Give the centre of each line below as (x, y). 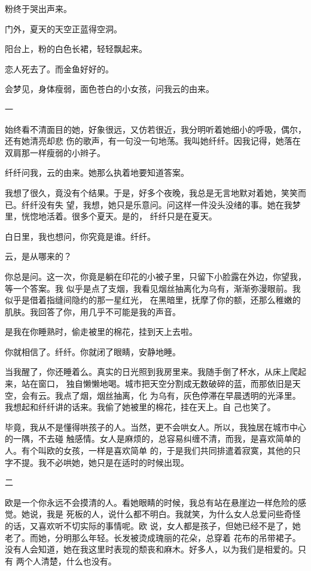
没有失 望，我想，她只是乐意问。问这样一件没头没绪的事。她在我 (165, 204)
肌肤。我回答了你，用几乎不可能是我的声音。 (93, 311)
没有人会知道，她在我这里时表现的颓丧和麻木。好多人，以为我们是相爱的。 (151, 549)
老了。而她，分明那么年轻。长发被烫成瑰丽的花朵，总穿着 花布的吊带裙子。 (153, 537)
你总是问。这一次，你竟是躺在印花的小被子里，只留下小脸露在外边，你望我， (155, 276)
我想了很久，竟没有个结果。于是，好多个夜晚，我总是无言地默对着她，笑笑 (151, 192)
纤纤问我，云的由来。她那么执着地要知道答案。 (97, 172)
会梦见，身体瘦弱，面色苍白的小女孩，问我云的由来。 (109, 89)
